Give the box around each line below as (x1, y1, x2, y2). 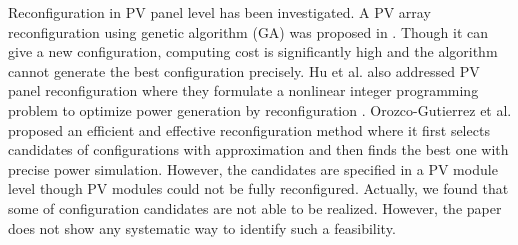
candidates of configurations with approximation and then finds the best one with (8, 139, 509, 160)
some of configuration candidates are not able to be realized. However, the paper (8, 197, 502, 218)
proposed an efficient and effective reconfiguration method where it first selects (8, 119, 490, 140)
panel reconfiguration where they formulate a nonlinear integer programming (8, 80, 479, 101)
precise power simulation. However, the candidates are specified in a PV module (8, 158, 498, 179)
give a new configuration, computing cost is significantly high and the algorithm (8, 41, 498, 62)
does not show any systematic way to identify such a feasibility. (8, 217, 396, 238)
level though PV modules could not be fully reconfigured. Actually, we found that (8, 178, 509, 199)
